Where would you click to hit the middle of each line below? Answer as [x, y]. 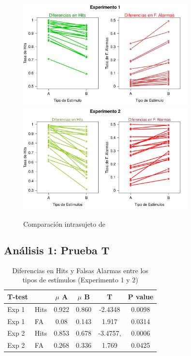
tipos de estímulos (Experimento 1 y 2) [80, 280]
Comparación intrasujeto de [64, 224]
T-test [18, 296]
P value [141, 296]
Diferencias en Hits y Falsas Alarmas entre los [80, 270]
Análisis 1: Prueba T [57, 250]
